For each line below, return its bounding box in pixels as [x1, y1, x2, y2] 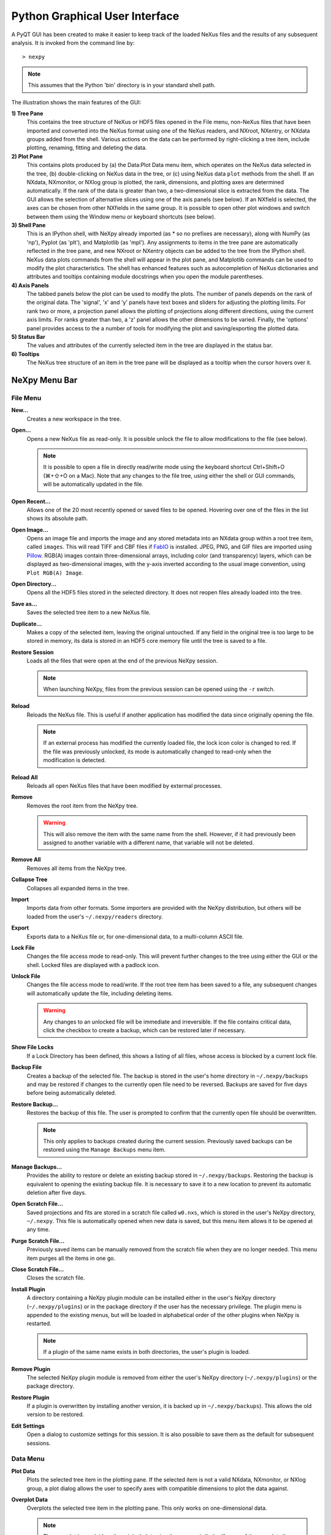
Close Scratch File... [11, 1265, 64, 1273]
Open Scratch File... [11, 1200, 64, 1208]
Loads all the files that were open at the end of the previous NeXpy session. [26, 657, 218, 664]
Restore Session [11, 648, 55, 656]
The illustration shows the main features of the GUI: [11, 98, 142, 106]
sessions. [26, 1439, 51, 1447]
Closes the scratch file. [26, 1274, 85, 1281]
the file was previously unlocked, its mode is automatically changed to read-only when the [43, 748, 272, 755]
